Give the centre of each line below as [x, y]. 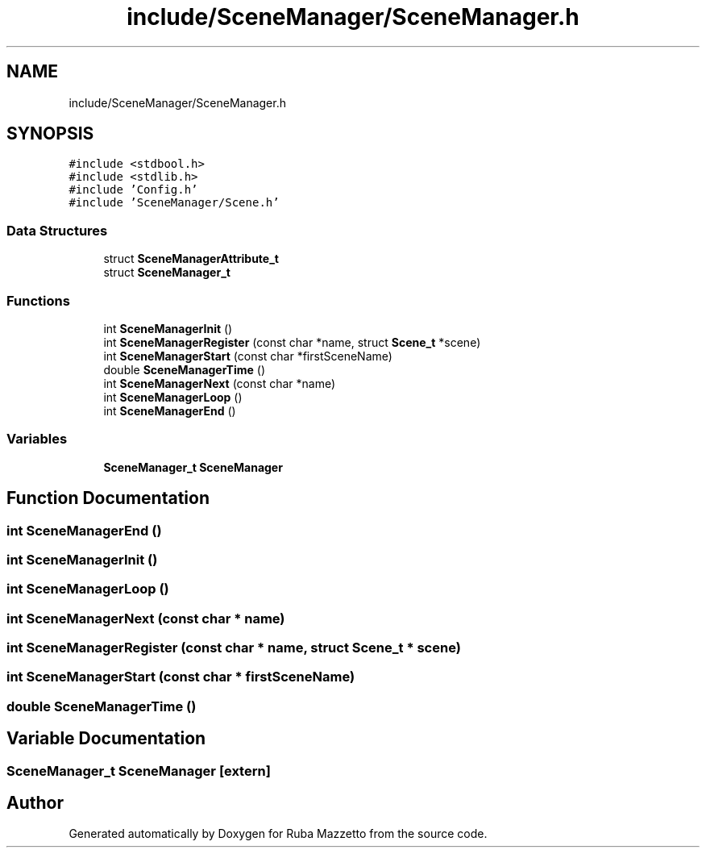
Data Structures [57, 230]
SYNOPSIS [50, 134]
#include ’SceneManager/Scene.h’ [174, 203]
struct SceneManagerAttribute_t [191, 259]
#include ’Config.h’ [133, 190]
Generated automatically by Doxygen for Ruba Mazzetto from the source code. [278, 834]
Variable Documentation [106, 739]
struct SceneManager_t [167, 273]
